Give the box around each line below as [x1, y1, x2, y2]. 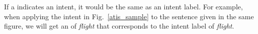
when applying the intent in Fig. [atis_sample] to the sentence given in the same [4, 11, 254, 21]
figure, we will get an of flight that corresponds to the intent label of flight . [4, 21, 234, 31]
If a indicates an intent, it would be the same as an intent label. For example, [4, 1, 243, 11]
